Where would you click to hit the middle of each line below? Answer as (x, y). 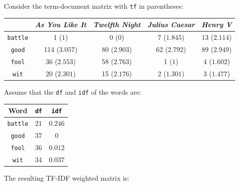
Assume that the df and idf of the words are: (73, 92)
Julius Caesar (171, 25)
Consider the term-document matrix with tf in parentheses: (94, 6)
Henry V (217, 25)
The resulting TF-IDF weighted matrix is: (67, 178)
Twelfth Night (117, 25)
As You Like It (60, 25)
